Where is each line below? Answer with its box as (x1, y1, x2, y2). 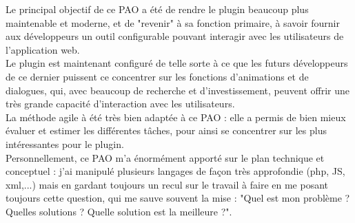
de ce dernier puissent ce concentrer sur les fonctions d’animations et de (6, 69, 309, 83)
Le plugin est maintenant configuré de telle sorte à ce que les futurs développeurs (6, 56, 348, 70)
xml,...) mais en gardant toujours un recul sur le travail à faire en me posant (6, 177, 328, 191)
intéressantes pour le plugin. (6, 136, 124, 151)
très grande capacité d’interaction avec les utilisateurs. (6, 96, 235, 111)
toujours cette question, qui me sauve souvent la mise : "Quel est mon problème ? (6, 191, 350, 205)
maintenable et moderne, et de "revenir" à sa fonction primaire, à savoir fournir (6, 15, 341, 30)
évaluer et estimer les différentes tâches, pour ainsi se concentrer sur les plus (6, 123, 327, 138)
